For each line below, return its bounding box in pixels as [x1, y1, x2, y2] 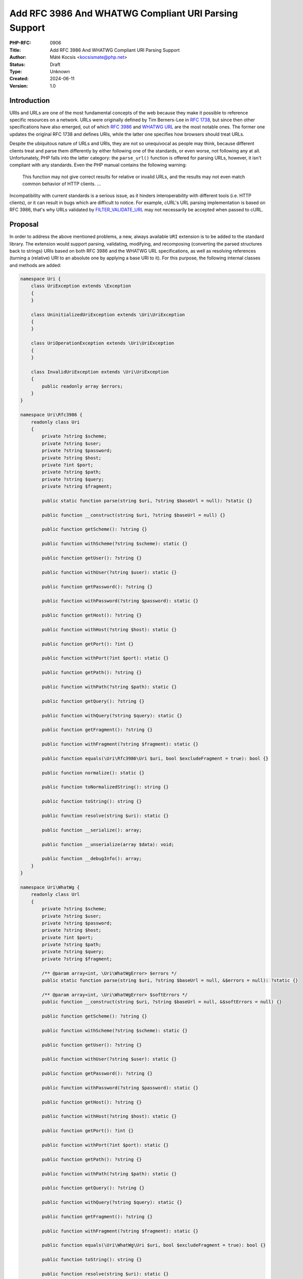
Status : [9, 61, 26, 68]
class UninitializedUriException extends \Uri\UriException [31, 312, 185, 317]
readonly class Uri [31, 419, 80, 425]
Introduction [9, 96, 50, 105]
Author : [9, 54, 27, 60]
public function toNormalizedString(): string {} [41, 784, 169, 790]
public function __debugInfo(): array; [41, 856, 142, 862]
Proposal [9, 220, 39, 229]
